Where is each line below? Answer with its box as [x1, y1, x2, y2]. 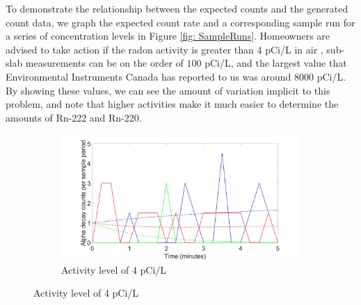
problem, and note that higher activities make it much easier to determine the [6, 97, 339, 111]
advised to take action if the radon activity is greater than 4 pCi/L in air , [6, 42, 323, 56]
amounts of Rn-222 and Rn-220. [6, 110, 142, 124]
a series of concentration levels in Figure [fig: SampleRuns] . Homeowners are [6, 28, 330, 43]
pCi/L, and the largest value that [204, 56, 347, 70]
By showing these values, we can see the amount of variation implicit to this [6, 83, 330, 97]
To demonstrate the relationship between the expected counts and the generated [6, 1, 348, 15]
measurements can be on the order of [25, 56, 184, 70]
